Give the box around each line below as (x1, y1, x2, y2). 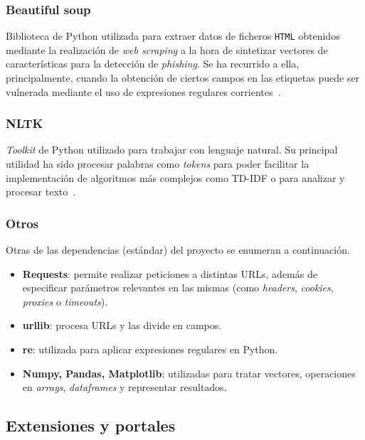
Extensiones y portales (6, 414, 176, 436)
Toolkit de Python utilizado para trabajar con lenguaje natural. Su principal (6, 142, 338, 157)
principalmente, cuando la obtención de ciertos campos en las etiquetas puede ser (6, 70, 360, 85)
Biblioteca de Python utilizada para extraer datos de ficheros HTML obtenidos (6, 28, 340, 43)
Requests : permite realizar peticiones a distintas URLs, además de (22, 266, 317, 281)
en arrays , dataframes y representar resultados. (22, 380, 227, 395)
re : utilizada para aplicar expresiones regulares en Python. (22, 342, 278, 357)
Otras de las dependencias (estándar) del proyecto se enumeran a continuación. (6, 242, 350, 257)
